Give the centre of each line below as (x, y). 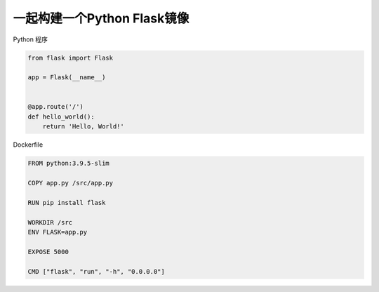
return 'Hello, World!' (83, 127)
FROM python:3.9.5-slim (69, 164)
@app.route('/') (56, 107)
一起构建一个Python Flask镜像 (101, 18)
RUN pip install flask (67, 203)
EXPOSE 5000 (48, 252)
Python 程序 (31, 39)
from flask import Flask (71, 58)
